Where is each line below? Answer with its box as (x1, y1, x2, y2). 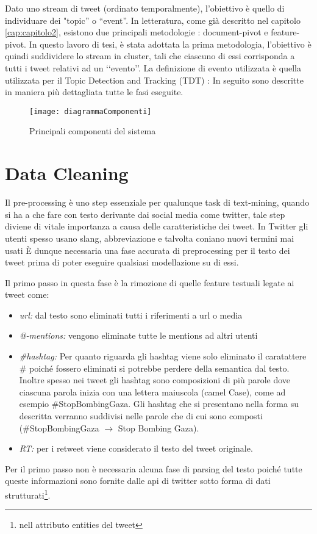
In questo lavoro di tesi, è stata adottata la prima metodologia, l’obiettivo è (29, 37, 312, 50)
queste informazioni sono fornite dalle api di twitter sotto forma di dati (5, 474, 271, 487)
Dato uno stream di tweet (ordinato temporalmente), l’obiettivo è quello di (5, 2, 285, 14)
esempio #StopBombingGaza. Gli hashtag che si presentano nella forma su (19, 397, 299, 410)
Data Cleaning (5, 161, 129, 186)
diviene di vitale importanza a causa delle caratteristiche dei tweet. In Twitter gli (5, 220, 308, 233)
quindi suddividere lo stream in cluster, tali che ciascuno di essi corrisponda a (5, 49, 295, 62)
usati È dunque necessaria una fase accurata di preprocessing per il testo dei (5, 244, 290, 256)
